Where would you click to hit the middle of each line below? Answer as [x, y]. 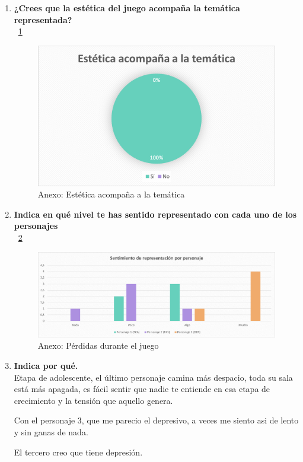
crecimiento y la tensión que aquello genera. [93, 400]
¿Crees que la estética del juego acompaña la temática [127, 8]
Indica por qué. [46, 365]
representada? [43, 19]
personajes [36, 226]
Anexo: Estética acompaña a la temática [111, 194]
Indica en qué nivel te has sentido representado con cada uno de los [155, 214]
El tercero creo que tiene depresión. [78, 452]
